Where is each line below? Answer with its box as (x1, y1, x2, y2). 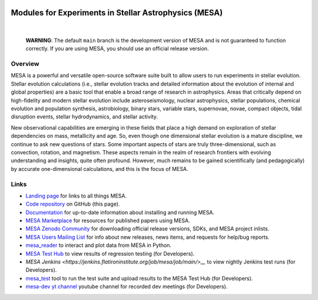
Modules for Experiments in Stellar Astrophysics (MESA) (11, 8, 223, 18)
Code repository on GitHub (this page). (25, 200, 120, 207)
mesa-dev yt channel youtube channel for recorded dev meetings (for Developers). (25, 283, 228, 290)
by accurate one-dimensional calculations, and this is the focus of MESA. (11, 165, 188, 172)
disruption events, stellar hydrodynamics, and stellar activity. (11, 113, 158, 120)
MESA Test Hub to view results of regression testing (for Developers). (25, 250, 195, 257)
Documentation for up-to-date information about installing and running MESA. (25, 209, 215, 216)
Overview (11, 60, 39, 68)
